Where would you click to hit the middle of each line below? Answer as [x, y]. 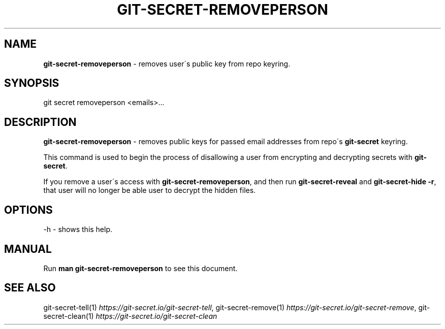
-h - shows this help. [78, 229]
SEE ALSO [30, 288]
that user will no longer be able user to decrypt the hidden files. [150, 190]
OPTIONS [28, 210]
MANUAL [28, 249]
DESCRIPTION [40, 122]
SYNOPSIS [32, 83]
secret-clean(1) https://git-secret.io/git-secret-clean [130, 316]
